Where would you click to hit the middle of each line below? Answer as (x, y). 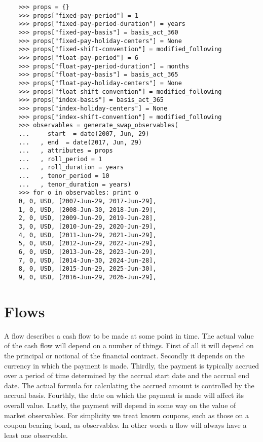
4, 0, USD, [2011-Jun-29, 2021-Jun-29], (87, 235)
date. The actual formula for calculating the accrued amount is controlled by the (129, 385)
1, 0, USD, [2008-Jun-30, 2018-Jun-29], (87, 210)
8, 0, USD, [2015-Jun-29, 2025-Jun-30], (87, 269)
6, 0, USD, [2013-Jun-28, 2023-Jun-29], (87, 252)
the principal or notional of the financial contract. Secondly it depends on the (124, 355)
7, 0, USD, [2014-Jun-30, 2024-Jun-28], (87, 260)
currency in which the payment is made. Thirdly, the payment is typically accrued (132, 365)
